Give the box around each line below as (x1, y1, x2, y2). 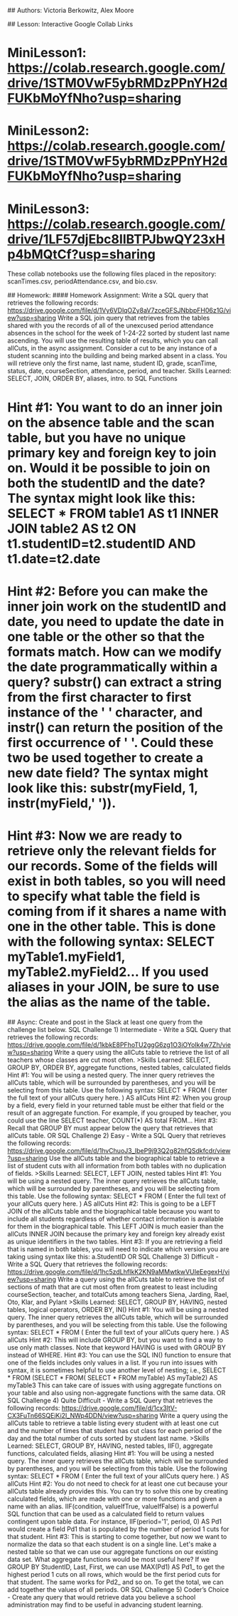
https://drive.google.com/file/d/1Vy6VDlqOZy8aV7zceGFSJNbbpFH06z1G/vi (7, 306, 232, 315)
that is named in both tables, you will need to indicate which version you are (7, 1244, 229, 1253)
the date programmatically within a (7, 659, 218, 675)
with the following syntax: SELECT (7, 933, 215, 949)
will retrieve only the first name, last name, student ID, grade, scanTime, (7, 359, 217, 367)
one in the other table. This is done (7, 918, 216, 934)
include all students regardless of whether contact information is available (7, 1214, 224, 1223)
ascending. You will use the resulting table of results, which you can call (7, 336, 218, 345)
